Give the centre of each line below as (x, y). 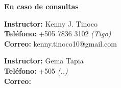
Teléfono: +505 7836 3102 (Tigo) (58, 34)
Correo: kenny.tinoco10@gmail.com (60, 43)
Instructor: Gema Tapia (44, 61)
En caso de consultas (41, 6)
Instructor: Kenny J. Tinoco (51, 23)
